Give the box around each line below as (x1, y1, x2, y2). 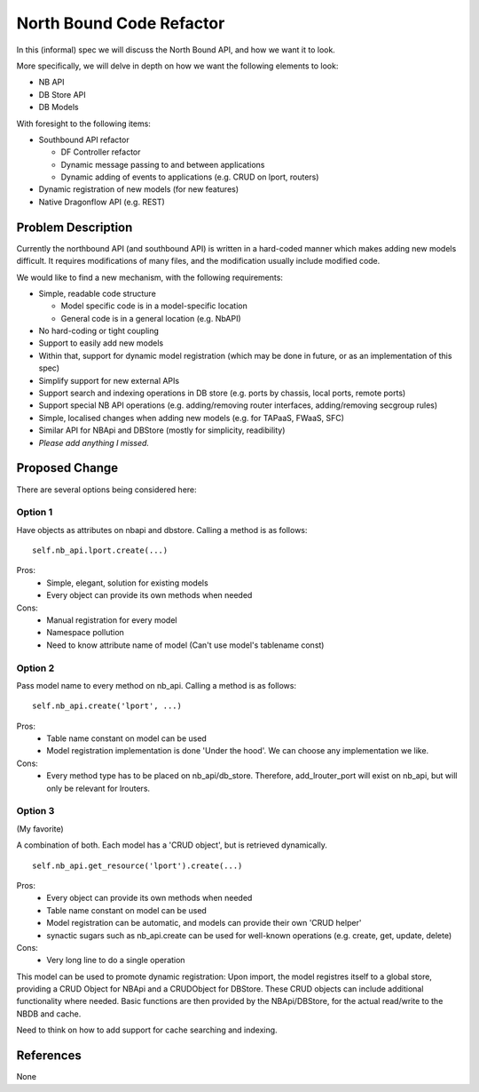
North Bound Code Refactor (16, 13, 225, 33)
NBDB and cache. (16, 1008, 82, 1019)
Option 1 (16, 506, 53, 519)
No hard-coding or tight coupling (38, 325, 160, 337)
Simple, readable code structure (38, 288, 157, 299)
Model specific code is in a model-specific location (60, 300, 247, 311)
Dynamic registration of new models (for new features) (38, 184, 239, 195)
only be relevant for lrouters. (46, 783, 151, 793)
